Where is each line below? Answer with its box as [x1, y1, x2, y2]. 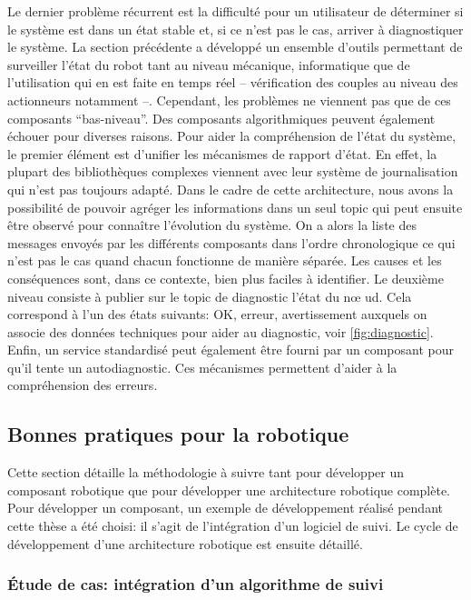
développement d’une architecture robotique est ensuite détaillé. [7, 534, 363, 553]
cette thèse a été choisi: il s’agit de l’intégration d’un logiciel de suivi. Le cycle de [7, 516, 458, 535]
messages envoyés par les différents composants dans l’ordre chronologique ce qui [7, 233, 456, 252]
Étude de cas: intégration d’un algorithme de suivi [7, 573, 384, 595]
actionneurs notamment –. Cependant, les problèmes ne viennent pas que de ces [7, 90, 451, 109]
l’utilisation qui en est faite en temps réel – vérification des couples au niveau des [7, 73, 458, 92]
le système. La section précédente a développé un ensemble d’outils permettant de [7, 37, 463, 56]
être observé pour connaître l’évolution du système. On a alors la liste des [7, 215, 417, 235]
